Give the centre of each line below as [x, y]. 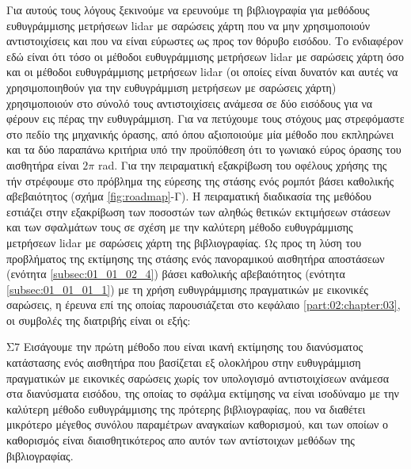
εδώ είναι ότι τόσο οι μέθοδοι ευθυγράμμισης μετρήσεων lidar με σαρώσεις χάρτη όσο [205, 56]
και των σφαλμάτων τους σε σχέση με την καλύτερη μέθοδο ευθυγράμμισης [180, 227]
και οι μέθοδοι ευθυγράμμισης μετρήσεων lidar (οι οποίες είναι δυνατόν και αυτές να [202, 72]
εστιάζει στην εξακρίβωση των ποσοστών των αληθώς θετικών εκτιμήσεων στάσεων [198, 211]
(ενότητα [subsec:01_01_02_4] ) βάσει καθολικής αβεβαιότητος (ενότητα [176, 274]
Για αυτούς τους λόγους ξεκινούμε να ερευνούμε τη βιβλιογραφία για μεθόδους [188, 10]
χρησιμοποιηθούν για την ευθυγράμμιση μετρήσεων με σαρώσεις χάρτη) [171, 87]
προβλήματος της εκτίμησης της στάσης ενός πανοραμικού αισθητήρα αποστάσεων [196, 258]
